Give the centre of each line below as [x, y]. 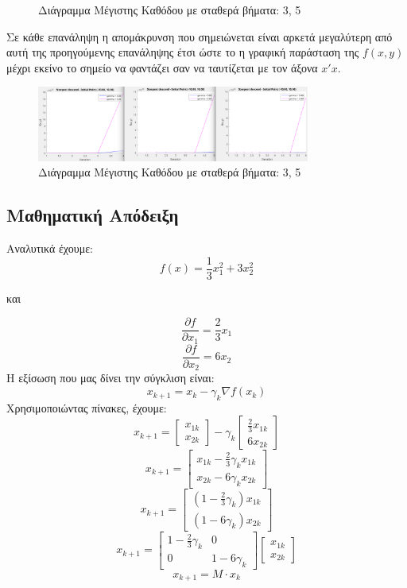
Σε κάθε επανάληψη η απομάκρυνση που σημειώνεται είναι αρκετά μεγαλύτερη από [200, 36]
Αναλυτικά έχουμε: [50, 248]
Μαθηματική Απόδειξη [93, 215]
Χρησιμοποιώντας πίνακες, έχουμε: [87, 407]
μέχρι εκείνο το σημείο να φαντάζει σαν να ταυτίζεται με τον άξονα [162, 67]
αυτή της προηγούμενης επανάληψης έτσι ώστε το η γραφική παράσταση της [183, 52]
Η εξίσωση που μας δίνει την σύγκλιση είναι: [110, 378]
